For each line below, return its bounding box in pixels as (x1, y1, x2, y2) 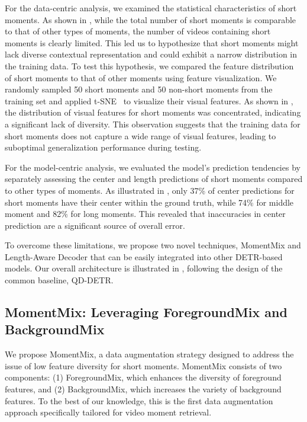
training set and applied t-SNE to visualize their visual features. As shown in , (5, 94, 293, 107)
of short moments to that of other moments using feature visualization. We (5, 71, 277, 84)
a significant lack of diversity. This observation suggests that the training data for (5, 117, 300, 130)
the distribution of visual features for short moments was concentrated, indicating (5, 106, 301, 119)
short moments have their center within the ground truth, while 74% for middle (5, 196, 294, 208)
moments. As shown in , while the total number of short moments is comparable (5, 13, 296, 25)
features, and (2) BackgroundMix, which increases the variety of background (5, 383, 282, 395)
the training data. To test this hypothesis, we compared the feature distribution (5, 59, 294, 72)
